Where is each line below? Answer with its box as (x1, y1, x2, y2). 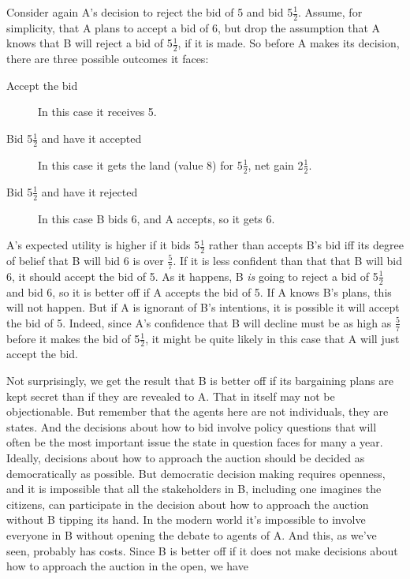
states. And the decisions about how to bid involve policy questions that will (6, 418, 377, 435)
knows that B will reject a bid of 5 (6, 35, 173, 51)
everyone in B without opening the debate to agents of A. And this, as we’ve (6, 526, 377, 543)
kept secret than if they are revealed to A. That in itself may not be (6, 387, 335, 404)
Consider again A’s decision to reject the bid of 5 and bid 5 (6, 4, 293, 20)
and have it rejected (41, 183, 138, 200)
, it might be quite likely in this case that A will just (145, 330, 400, 346)
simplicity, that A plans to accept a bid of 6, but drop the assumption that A (6, 19, 381, 35)
